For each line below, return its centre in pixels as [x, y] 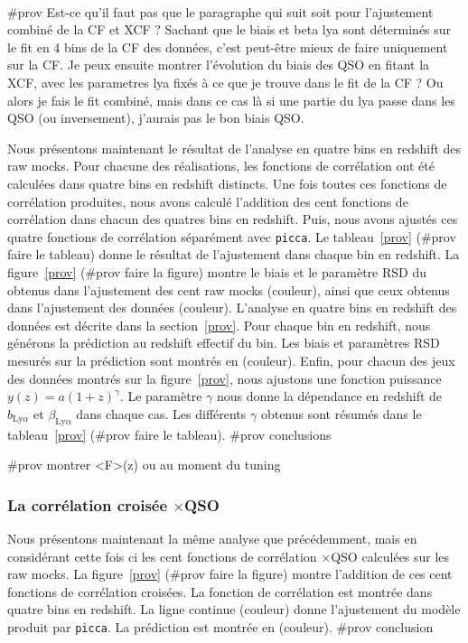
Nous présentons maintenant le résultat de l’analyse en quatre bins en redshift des [234, 148]
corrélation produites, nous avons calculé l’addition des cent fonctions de [208, 201]
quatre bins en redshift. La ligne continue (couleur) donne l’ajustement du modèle [234, 609]
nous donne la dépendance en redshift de [329, 396]
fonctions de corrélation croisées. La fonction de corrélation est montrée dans [220, 591]
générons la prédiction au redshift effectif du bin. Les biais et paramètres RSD [224, 343]
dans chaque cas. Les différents [161, 413]
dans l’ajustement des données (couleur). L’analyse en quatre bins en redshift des [232, 308]
